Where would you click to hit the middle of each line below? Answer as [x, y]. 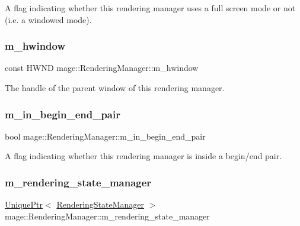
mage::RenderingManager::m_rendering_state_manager [107, 216]
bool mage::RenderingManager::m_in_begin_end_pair [105, 136]
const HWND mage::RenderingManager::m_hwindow [102, 68]
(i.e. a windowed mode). [48, 19]
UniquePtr [24, 204]
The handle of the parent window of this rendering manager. [115, 88]
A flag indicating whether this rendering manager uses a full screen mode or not [150, 8]
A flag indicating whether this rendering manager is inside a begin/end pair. [143, 156]
